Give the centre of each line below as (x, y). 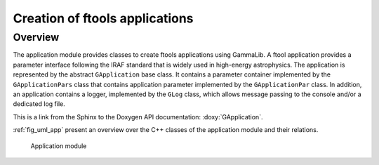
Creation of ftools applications (103, 18)
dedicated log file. (39, 104)
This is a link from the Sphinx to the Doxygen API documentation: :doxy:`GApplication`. (138, 117)
